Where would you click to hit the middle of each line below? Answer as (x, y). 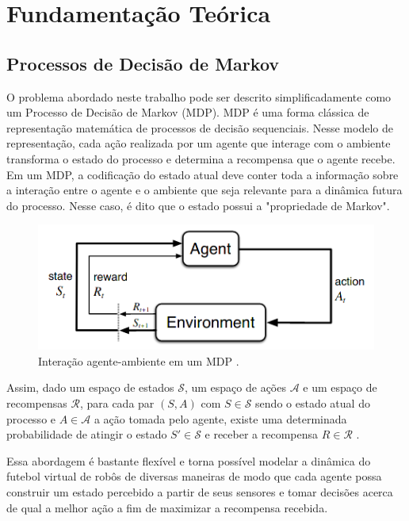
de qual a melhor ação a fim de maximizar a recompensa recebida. (167, 507)
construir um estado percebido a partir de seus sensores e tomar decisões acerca (200, 492)
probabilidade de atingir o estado (87, 434)
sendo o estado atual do (313, 403)
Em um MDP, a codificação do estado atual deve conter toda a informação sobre (203, 174)
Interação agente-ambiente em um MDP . (139, 360)
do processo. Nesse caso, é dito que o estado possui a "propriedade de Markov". (198, 205)
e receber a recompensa (262, 434)
